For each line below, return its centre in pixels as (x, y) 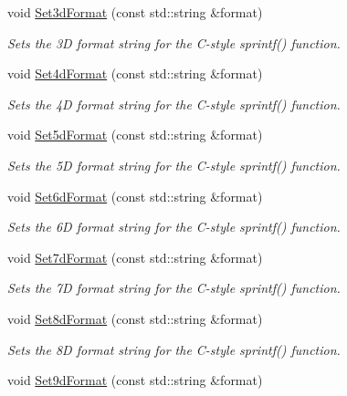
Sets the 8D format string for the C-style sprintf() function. (174, 349)
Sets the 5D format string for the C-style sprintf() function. (174, 165)
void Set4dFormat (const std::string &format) (135, 73)
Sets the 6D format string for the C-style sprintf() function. (174, 227)
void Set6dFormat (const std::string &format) (135, 196)
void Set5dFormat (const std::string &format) (135, 135)
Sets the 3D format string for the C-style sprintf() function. (174, 42)
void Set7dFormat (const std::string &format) (135, 257)
